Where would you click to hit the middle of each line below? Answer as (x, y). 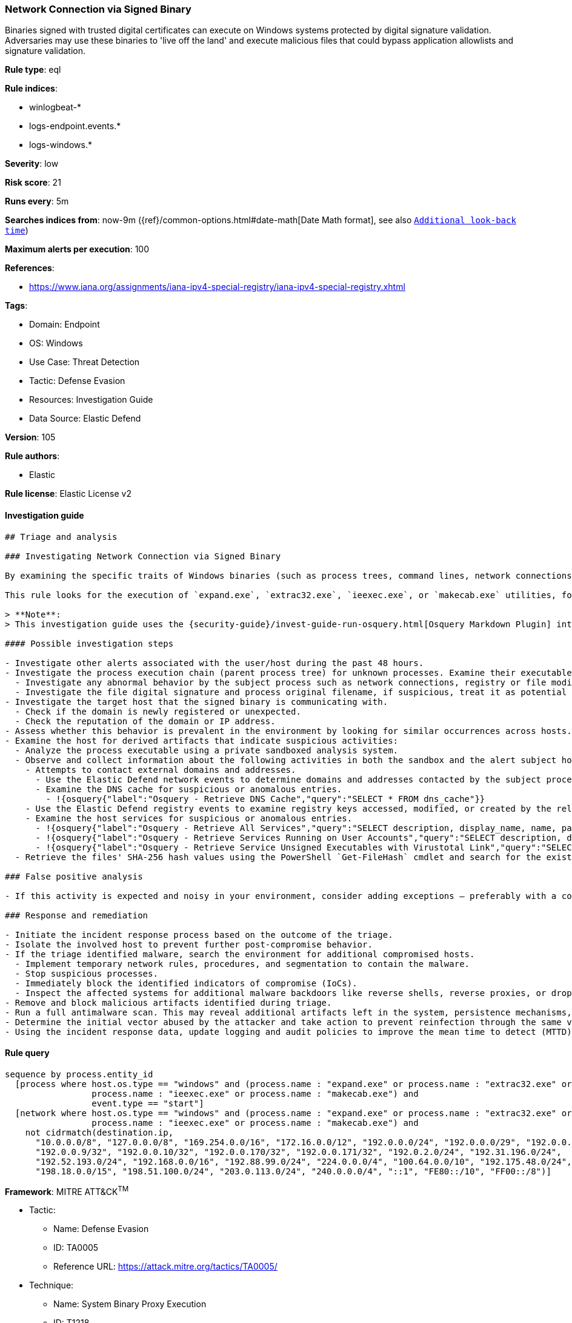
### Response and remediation (77, 915)
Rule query (27, 1053)
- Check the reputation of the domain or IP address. (145, 721)
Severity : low (32, 164)
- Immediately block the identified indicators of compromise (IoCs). (186, 983)
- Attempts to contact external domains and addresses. (161, 769)
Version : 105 (30, 437)
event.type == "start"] (148, 1103)
